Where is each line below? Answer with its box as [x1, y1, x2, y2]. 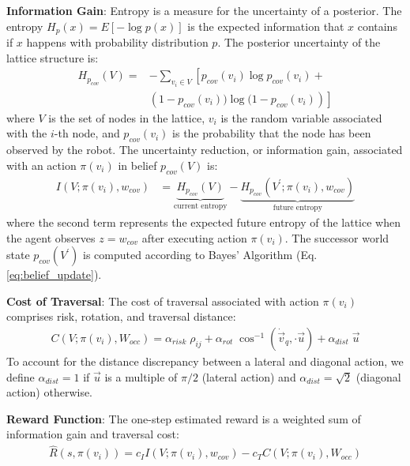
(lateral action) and [201, 368, 296, 385]
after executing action [141, 229, 247, 246]
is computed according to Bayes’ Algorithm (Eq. [83, 246, 318, 263]
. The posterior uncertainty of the [217, 34, 381, 51]
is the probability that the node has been [172, 125, 371, 141]
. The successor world [284, 229, 389, 246]
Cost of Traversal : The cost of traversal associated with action [6, 292, 319, 309]
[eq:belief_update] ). [6, 266, 102, 283]
